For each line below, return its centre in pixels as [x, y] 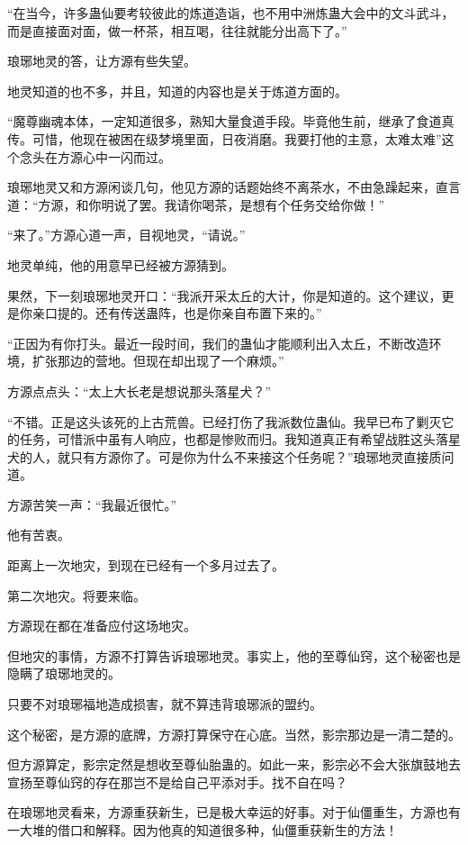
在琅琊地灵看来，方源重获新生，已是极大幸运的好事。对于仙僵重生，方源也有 [234, 812]
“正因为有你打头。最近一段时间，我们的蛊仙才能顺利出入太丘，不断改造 [218, 343]
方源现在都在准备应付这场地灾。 [102, 626]
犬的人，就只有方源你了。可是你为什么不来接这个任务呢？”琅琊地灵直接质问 [231, 456]
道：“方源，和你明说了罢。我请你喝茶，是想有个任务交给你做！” [196, 204]
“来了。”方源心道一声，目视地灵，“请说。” [126, 235]
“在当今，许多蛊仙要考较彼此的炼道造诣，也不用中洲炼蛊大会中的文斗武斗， [231, 13]
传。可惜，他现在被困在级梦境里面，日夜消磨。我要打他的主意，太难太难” [225, 138]
